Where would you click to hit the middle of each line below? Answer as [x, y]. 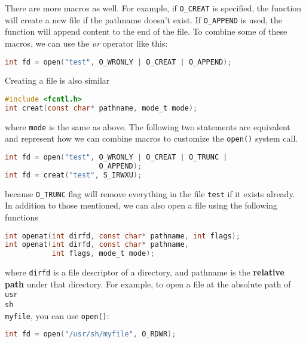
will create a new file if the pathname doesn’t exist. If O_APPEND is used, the [143, 19]
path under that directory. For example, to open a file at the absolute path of [148, 284]
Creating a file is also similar [57, 80]
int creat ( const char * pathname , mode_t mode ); [101, 108]
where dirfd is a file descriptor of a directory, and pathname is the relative [145, 272]
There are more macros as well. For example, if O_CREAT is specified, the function [153, 8]
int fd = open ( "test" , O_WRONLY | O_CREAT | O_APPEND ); [118, 62]
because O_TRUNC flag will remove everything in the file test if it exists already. [150, 193]
